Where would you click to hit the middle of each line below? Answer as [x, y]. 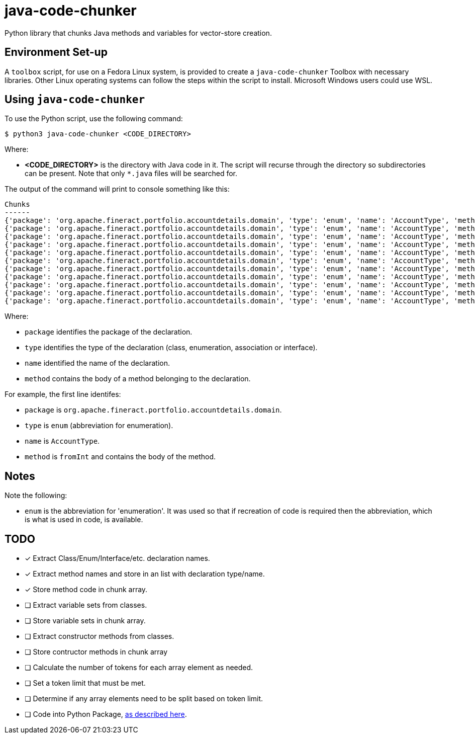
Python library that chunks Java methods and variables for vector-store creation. [138, 33]
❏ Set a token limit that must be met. [85, 683]
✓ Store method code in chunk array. [86, 590]
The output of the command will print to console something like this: [117, 189]
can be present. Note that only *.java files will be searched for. [131, 174]
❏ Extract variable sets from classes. [86, 605]
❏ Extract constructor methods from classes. [100, 636]
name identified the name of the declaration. [97, 363]
